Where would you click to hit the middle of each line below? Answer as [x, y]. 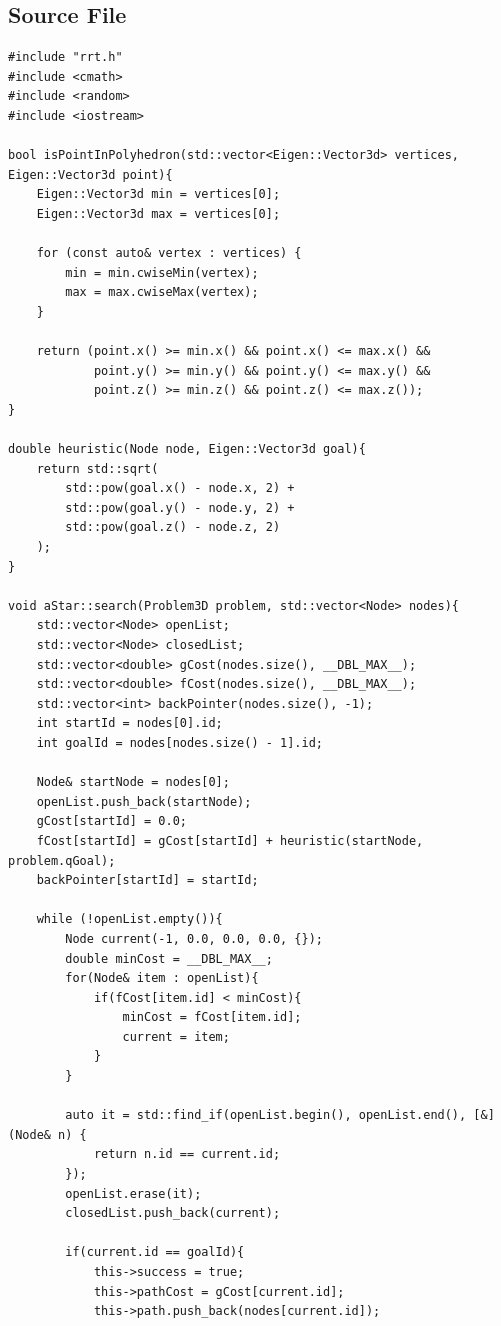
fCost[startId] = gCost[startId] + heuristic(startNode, [230, 840]
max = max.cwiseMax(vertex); [162, 292]
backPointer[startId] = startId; [147, 880]
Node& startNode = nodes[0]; [133, 782]
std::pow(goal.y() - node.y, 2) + [180, 507]
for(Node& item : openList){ [162, 978]
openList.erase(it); [133, 1193]
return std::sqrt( [97, 468]
